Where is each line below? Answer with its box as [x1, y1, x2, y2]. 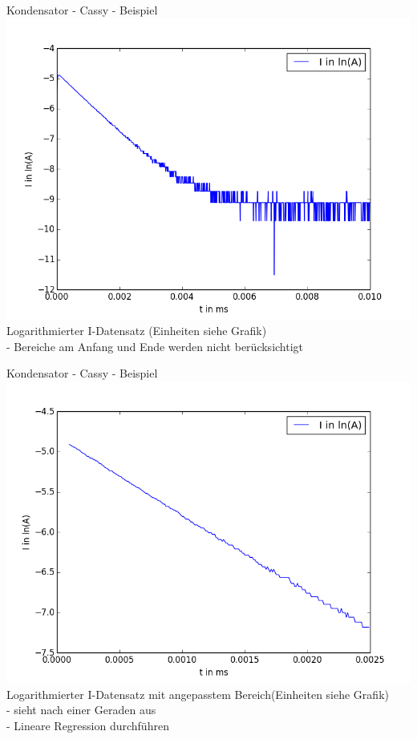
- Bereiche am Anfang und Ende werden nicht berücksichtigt [6, 337, 304, 354]
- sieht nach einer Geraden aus [6, 701, 156, 718]
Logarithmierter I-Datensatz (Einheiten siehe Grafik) [6, 322, 267, 339]
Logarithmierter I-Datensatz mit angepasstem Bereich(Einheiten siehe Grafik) [6, 685, 389, 702]
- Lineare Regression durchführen [6, 717, 169, 733]
